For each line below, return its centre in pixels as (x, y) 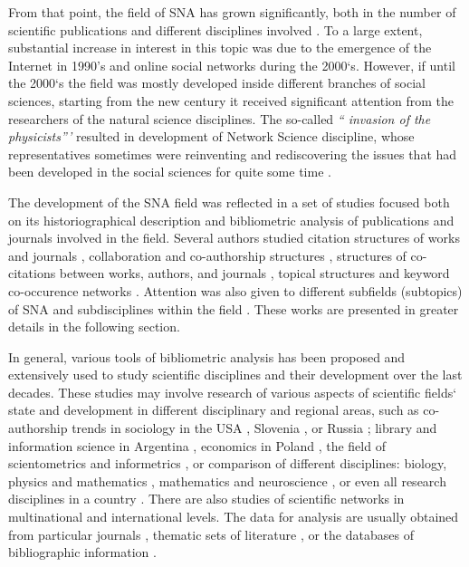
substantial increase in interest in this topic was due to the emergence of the (220, 48)
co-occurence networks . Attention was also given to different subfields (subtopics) (235, 290)
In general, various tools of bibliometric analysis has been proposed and (207, 356)
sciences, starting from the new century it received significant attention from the (231, 100)
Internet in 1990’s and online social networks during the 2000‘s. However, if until (232, 65)
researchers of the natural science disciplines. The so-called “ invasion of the (220, 118)
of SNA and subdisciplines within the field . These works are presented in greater (234, 308)
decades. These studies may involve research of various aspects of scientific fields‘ (233, 392)
